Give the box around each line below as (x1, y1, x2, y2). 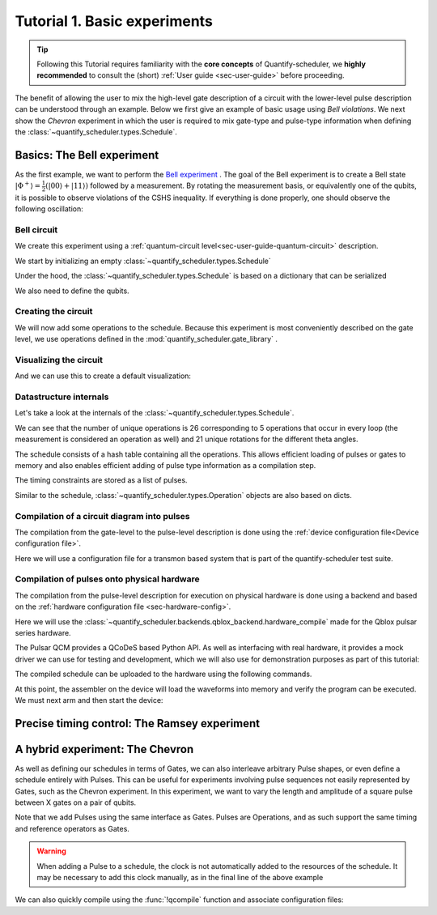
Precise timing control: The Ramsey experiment (15, 717, 261, 730)
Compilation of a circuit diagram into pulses (15, 510, 190, 521)
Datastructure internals (15, 391, 109, 402)
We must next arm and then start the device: (15, 695, 163, 704)
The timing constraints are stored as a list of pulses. (15, 475, 188, 485)
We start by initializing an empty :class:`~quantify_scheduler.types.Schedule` (15, 256, 271, 266)
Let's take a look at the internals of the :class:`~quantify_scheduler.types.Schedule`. (15, 408, 295, 418)
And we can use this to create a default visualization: (15, 371, 192, 381)
